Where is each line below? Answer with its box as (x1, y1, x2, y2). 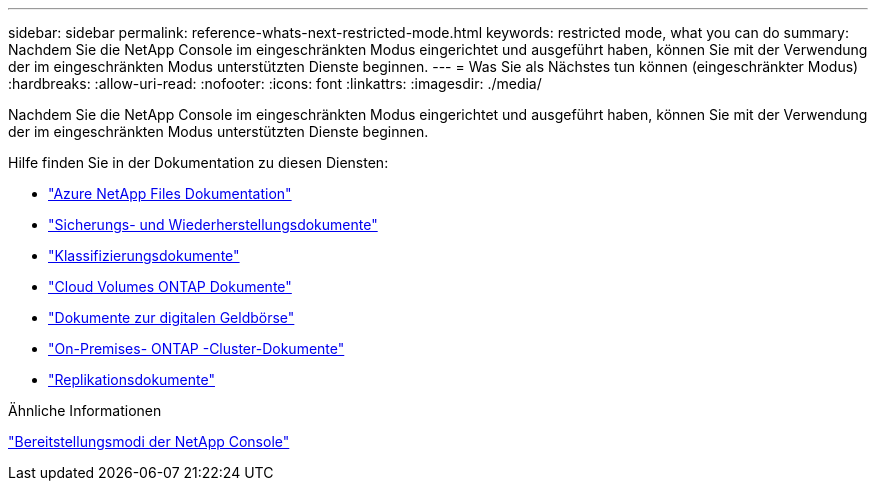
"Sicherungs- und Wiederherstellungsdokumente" (48, 216, 378, 233)
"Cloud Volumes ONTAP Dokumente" (48, 278, 292, 295)
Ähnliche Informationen (8, 402, 162, 419)
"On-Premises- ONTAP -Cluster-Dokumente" (48, 340, 345, 357)
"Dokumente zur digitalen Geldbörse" (48, 309, 295, 326)
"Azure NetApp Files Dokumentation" (48, 185, 292, 202)
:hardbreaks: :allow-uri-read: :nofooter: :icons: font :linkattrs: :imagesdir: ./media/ (8, 75, 542, 92)
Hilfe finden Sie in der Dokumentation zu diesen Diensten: (8, 154, 389, 171)
